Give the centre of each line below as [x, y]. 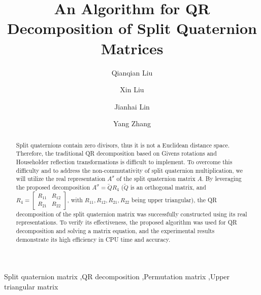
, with [75, 199]
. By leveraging [222, 179]
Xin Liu [132, 89]
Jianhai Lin [132, 106]
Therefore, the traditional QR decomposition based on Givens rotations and [116, 153]
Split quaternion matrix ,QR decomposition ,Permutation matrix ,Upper [117, 276]
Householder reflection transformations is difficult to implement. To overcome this [124, 161]
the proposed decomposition [53, 187]
